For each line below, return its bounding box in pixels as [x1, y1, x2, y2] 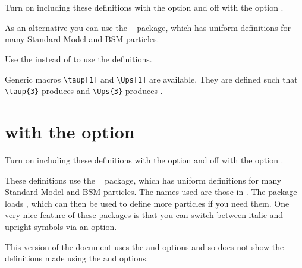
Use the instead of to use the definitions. [5, 52, 152, 65]
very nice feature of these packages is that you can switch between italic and [5, 209, 284, 221]
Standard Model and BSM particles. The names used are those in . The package [5, 185, 297, 198]
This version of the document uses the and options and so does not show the [5, 240, 284, 253]
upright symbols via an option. [5, 220, 117, 232]
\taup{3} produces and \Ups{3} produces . [5, 84, 163, 97]
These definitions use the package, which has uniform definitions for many [5, 174, 282, 186]
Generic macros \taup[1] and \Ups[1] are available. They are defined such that [5, 72, 298, 85]
